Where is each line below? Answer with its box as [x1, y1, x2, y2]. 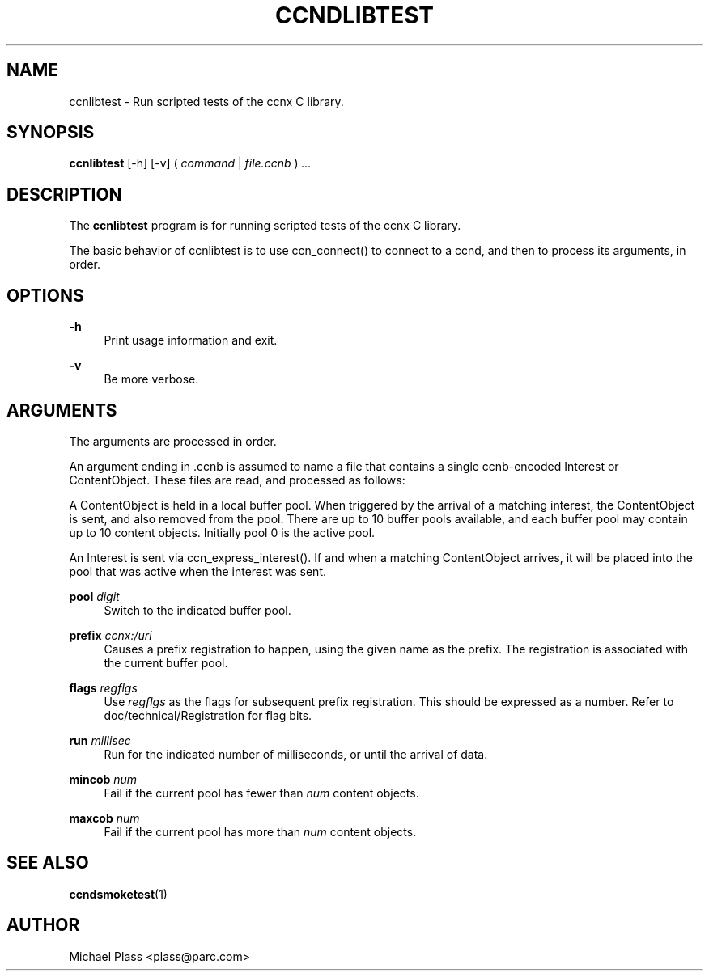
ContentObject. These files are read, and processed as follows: [69, 472, 405, 487]
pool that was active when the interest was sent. [69, 564, 327, 578]
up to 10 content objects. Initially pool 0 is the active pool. [69, 525, 376, 539]
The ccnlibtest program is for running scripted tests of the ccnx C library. [69, 218, 461, 233]
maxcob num [69, 810, 140, 825]
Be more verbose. [104, 372, 199, 387]
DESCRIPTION [6, 184, 122, 205]
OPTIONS [6, 285, 84, 306]
